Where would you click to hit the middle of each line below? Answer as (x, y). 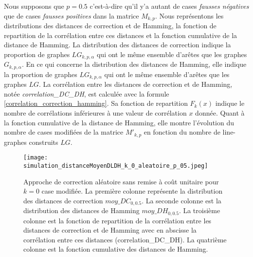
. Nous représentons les (189, 15)
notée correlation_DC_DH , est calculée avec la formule (87, 93)
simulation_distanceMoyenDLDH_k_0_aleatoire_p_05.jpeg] (116, 166)
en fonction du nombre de (182, 132)
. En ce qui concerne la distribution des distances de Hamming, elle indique (134, 64)
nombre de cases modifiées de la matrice (64, 132)
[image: (36, 158)
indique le (230, 103)
